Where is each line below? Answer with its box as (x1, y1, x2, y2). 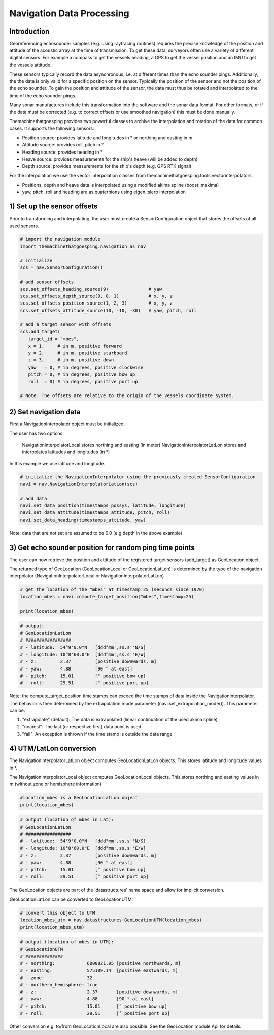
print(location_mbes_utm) (20, 924, 85, 930)
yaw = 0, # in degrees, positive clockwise (28, 364, 144, 370)
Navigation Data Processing (9, 8, 129, 19)
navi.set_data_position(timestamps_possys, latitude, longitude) (20, 502, 186, 508)
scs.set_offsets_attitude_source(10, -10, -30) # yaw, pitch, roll (20, 308, 197, 313)
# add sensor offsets (20, 279, 74, 285)
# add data (20, 496, 47, 501)
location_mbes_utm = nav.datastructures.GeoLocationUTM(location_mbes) (20, 917, 202, 923)
